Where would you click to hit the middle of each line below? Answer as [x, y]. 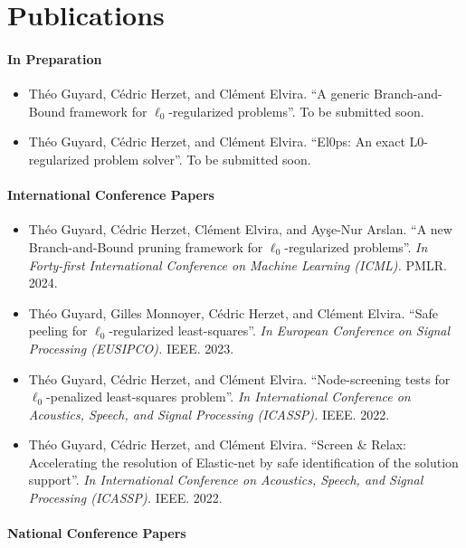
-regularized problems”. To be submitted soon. [296, 111]
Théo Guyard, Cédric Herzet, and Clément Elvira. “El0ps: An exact [217, 142]
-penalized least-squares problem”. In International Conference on [228, 397]
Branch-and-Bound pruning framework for [146, 246]
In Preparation [55, 58]
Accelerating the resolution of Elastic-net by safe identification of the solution [243, 462]
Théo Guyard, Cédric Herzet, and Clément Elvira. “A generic [199, 94]
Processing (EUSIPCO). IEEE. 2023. [131, 348]
